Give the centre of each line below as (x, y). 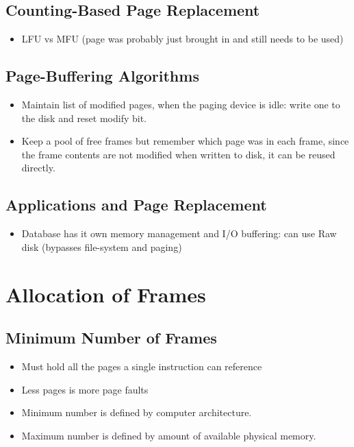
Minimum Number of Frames (111, 338)
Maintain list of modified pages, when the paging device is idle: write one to (181, 104)
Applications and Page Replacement (136, 205)
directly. (38, 168)
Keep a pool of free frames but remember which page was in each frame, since (185, 141)
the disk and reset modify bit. (84, 118)
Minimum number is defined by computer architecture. (137, 412)
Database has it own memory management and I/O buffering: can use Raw (179, 233)
